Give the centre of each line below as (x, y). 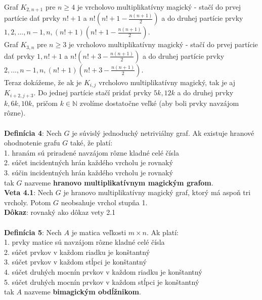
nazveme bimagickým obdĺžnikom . (82, 292)
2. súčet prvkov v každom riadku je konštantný (77, 252)
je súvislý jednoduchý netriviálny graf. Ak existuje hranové (163, 133)
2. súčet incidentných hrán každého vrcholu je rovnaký (89, 162)
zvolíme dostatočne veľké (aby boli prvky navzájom (159, 103)
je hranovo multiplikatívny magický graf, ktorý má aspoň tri (157, 192)
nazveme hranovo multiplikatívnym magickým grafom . (119, 182)
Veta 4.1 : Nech (29, 192)
